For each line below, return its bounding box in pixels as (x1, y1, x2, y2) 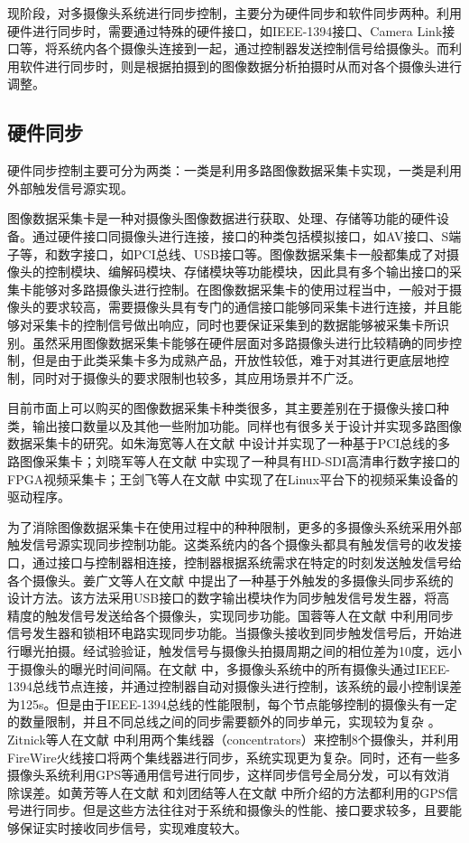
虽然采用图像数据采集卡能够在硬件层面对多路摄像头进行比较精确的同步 (32, 333, 449, 351)
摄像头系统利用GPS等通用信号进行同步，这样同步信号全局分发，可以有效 (7, 765, 437, 784)
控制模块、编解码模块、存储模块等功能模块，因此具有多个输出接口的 (44, 262, 449, 281)
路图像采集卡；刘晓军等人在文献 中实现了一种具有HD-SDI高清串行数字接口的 (7, 452, 461, 471)
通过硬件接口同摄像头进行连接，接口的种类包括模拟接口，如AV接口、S (32, 226, 449, 245)
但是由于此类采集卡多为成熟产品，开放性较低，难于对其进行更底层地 (32, 351, 437, 370)
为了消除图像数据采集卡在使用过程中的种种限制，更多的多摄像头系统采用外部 (7, 517, 462, 536)
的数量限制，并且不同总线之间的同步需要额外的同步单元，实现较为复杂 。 (7, 712, 441, 731)
